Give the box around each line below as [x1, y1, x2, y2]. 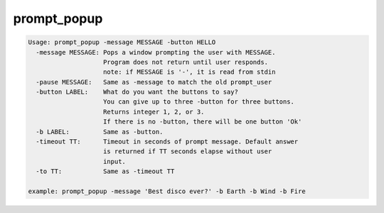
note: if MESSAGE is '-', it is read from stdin [103, 68, 276, 76]
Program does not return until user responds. [103, 58, 269, 66]
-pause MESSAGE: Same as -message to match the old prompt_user [36, 78, 272, 86]
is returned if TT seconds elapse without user [103, 148, 272, 155]
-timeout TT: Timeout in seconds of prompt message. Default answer [36, 138, 299, 146]
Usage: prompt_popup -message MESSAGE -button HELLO [28, 38, 216, 46]
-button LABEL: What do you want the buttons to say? [36, 88, 238, 96]
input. [103, 157, 126, 165]
